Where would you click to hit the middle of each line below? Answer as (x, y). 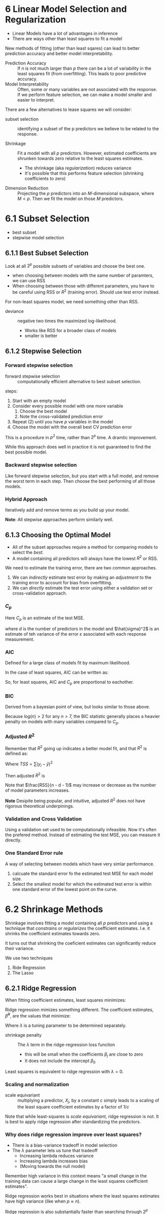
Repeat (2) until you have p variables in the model (63, 421)
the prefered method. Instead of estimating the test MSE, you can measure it (83, 835)
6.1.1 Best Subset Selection (47, 253)
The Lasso (23, 973)
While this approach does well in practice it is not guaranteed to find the (78, 447)
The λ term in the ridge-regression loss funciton (66, 1045)
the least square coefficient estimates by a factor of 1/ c (73, 1107)
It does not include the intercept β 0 (60, 1061)
